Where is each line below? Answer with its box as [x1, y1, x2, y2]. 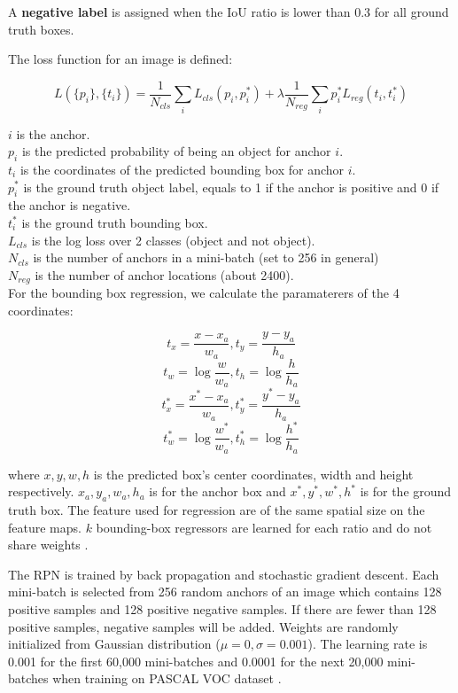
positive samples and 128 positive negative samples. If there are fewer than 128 [8, 599, 437, 618]
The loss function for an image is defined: [8, 50, 233, 68]
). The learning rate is [307, 635, 428, 653]
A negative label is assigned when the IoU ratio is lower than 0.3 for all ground [8, 3, 449, 20]
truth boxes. [8, 19, 74, 38]
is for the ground [360, 482, 452, 501]
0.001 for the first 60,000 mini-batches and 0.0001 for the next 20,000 [8, 651, 384, 670]
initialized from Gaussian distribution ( [8, 635, 221, 653]
